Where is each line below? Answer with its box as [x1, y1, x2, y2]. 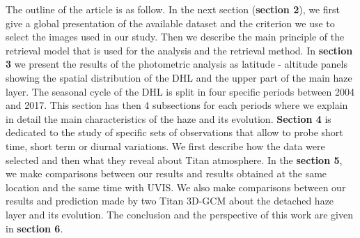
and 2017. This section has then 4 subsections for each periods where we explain [6, 98, 348, 112]
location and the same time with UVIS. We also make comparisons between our [6, 179, 346, 194]
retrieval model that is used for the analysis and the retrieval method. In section [6, 43, 353, 57]
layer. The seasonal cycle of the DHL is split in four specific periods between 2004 [6, 84, 355, 98]
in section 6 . [6, 221, 63, 235]
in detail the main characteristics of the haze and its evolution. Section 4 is [6, 111, 331, 126]
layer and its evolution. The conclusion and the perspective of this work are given [6, 207, 354, 221]
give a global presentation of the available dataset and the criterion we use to [6, 15, 335, 30]
